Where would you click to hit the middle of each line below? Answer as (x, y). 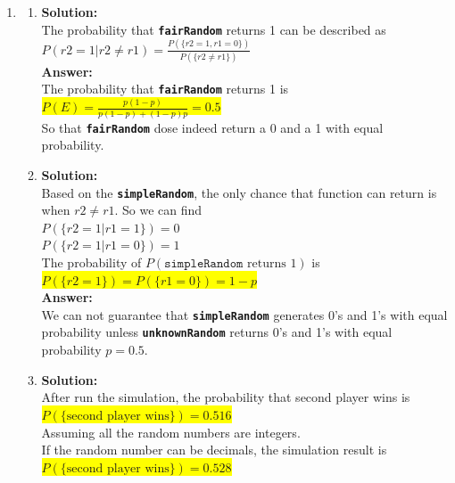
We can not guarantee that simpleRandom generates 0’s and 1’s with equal (244, 314)
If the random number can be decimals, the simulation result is (214, 450)
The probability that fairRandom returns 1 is (165, 89)
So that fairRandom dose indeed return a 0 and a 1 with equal (212, 127)
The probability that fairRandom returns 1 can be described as (214, 29)
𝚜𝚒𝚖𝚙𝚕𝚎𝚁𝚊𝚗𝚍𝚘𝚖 (204, 264)
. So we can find (158, 210)
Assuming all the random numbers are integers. (171, 432)
